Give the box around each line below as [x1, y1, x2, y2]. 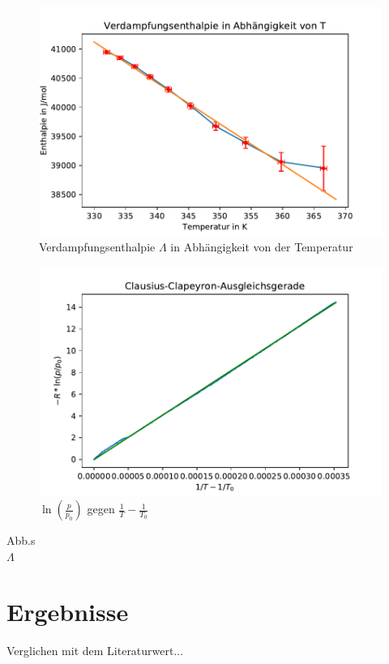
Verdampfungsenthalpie [39, 238, 156, 255]
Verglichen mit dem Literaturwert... [6, 642, 184, 659]
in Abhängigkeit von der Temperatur [170, 238, 353, 255]
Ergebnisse [6, 595, 129, 628]
